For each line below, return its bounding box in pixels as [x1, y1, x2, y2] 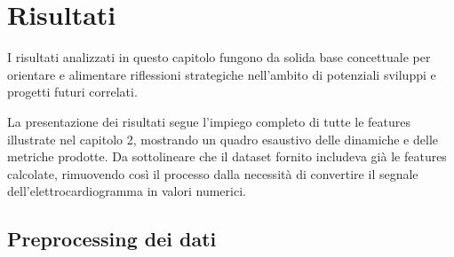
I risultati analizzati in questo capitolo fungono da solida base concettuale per [7, 48, 431, 66]
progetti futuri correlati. [7, 82, 138, 101]
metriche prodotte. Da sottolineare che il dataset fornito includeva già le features [7, 147, 447, 166]
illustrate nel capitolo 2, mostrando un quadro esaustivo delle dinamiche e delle [7, 129, 438, 148]
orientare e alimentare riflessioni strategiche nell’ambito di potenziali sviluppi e [7, 65, 436, 83]
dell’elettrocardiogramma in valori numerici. [7, 182, 246, 200]
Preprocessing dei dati [7, 225, 217, 253]
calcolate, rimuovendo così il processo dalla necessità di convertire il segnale [7, 164, 418, 183]
